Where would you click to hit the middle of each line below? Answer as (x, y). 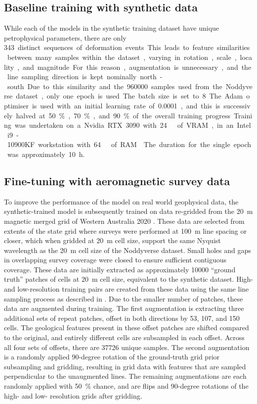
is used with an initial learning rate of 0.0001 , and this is (126, 105)
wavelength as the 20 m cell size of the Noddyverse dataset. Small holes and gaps (128, 250)
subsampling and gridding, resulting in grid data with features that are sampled (125, 366)
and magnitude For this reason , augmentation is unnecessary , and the (137, 67)
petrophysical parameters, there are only (65, 37)
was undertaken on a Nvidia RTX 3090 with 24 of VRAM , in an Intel (133, 125)
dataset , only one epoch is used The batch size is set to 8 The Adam (129, 96)
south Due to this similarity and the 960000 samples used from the (115, 86)
